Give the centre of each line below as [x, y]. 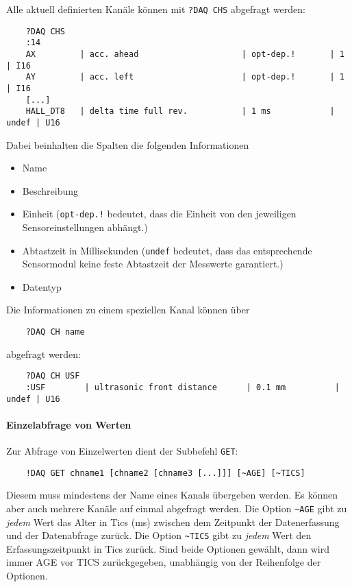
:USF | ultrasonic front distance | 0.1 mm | [183, 387]
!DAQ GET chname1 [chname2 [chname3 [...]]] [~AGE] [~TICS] [165, 473]
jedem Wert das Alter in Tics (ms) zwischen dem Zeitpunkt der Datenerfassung [173, 522]
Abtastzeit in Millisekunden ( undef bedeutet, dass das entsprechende [167, 250]
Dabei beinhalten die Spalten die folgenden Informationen [128, 144]
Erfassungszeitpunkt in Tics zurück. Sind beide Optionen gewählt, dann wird [168, 548]
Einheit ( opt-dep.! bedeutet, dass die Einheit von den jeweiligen [159, 214]
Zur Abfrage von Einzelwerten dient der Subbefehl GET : [122, 451]
